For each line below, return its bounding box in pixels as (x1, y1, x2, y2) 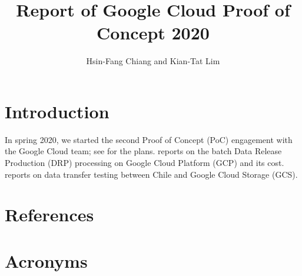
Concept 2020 (97, 21, 210, 45)
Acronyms (5, 248, 88, 272)
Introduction (5, 99, 109, 123)
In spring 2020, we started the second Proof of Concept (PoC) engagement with (5, 133, 293, 145)
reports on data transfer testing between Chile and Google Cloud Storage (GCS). (5, 168, 298, 180)
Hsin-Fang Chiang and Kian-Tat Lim (86, 55, 220, 67)
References (5, 202, 94, 227)
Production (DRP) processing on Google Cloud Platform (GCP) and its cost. (5, 157, 284, 169)
